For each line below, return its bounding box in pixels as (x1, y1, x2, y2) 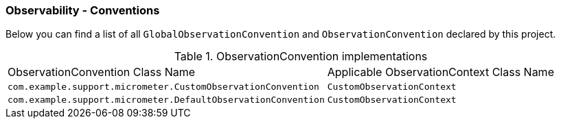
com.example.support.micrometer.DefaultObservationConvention (8, 95, 325, 106)
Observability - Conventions (5, 3, 160, 17)
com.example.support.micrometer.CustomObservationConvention (8, 82, 319, 92)
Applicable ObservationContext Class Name (327, 65, 554, 79)
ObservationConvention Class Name (8, 65, 196, 79)
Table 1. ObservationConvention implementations (174, 49, 428, 64)
